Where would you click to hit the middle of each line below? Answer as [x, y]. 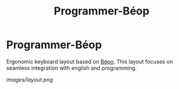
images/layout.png [30, 79]
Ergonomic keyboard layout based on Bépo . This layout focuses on [90, 61]
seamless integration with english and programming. [72, 68]
